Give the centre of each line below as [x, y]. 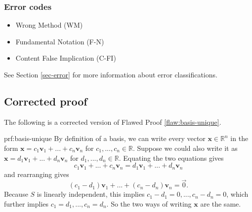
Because [16, 194]
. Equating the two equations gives [171, 158]
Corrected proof [46, 101]
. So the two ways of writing [149, 204]
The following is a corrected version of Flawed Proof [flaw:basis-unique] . [113, 122]
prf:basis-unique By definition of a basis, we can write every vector [105, 138]
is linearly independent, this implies [91, 194]
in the [239, 138]
